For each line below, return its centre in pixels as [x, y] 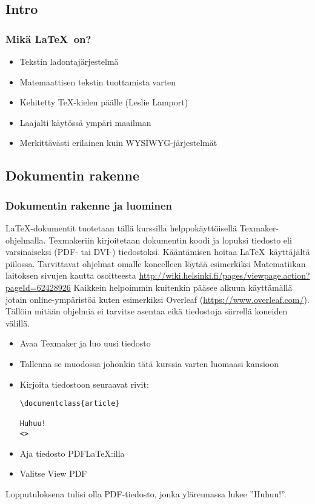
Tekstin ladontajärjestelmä [69, 61]
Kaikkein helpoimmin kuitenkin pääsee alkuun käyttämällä [183, 287]
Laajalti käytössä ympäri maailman [85, 122]
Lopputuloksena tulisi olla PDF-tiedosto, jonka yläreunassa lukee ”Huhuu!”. [146, 493]
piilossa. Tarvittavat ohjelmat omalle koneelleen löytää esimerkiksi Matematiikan [156, 263]
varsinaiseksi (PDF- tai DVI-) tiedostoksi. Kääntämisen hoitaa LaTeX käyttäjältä [158, 252]
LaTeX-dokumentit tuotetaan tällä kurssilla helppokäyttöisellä [121, 227]
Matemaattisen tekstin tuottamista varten [98, 81]
